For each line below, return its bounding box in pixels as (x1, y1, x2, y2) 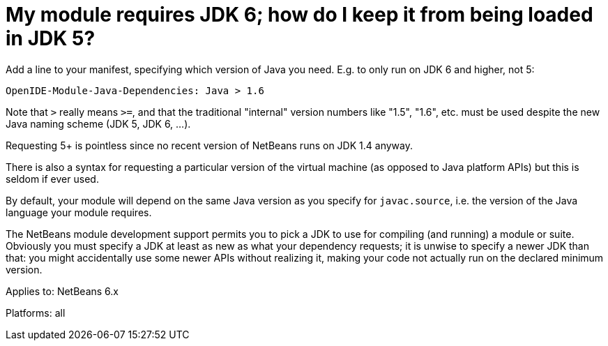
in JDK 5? (6, 27, 96, 50)
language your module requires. (6, 206, 152, 218)
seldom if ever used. (6, 172, 99, 185)
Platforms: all (6, 306, 66, 319)
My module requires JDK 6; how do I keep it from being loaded (6, 3, 593, 27)
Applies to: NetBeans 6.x (6, 285, 119, 297)
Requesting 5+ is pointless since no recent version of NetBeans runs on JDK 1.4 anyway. (6, 139, 413, 151)
